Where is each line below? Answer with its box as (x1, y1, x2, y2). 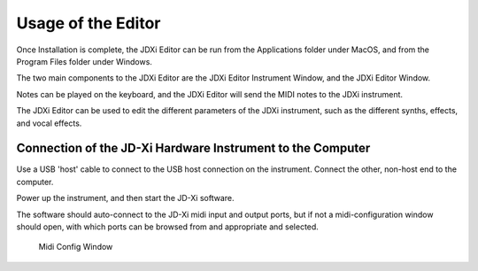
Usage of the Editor (16, 13, 161, 33)
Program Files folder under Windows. (16, 56, 152, 66)
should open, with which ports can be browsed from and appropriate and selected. (16, 221, 319, 232)
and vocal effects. (16, 118, 82, 128)
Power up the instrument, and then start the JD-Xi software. (16, 193, 235, 204)
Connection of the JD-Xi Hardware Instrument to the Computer (16, 141, 371, 156)
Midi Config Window (38, 242, 113, 252)
